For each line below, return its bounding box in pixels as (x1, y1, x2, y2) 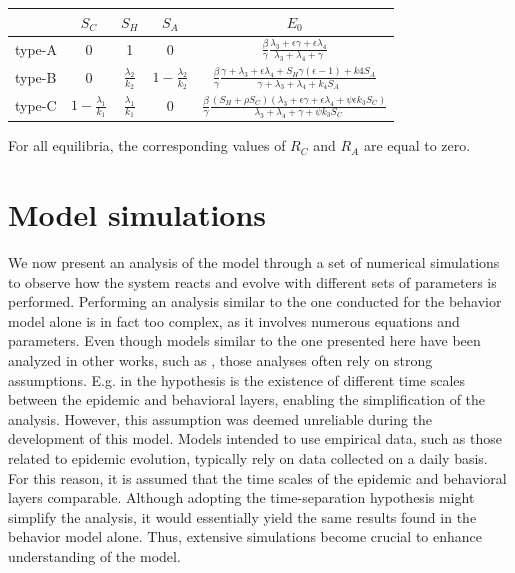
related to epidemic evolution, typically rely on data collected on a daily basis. (8, 447, 488, 468)
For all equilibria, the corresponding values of (8, 135, 286, 156)
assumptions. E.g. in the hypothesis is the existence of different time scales (8, 369, 466, 390)
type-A (15, 38, 57, 59)
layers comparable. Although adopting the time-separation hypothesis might (8, 487, 475, 508)
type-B (15, 67, 57, 88)
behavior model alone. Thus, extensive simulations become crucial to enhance (8, 526, 483, 547)
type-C (15, 95, 57, 116)
